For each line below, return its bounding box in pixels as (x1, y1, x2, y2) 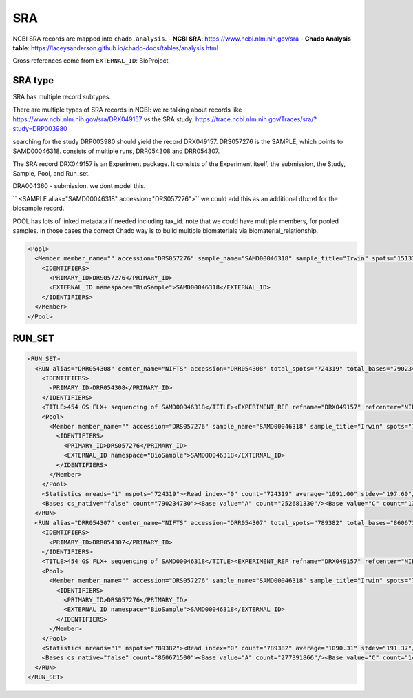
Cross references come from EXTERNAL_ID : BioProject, (12, 57, 171, 65)
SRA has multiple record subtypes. (12, 93, 112, 101)
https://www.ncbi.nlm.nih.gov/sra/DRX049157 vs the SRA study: (12, 115, 194, 123)
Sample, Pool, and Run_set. (12, 169, 90, 177)
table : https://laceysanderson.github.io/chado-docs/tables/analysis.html (12, 43, 219, 52)
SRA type (12, 74, 54, 86)
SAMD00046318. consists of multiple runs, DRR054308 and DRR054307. (12, 147, 220, 155)
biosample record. (12, 204, 65, 213)
